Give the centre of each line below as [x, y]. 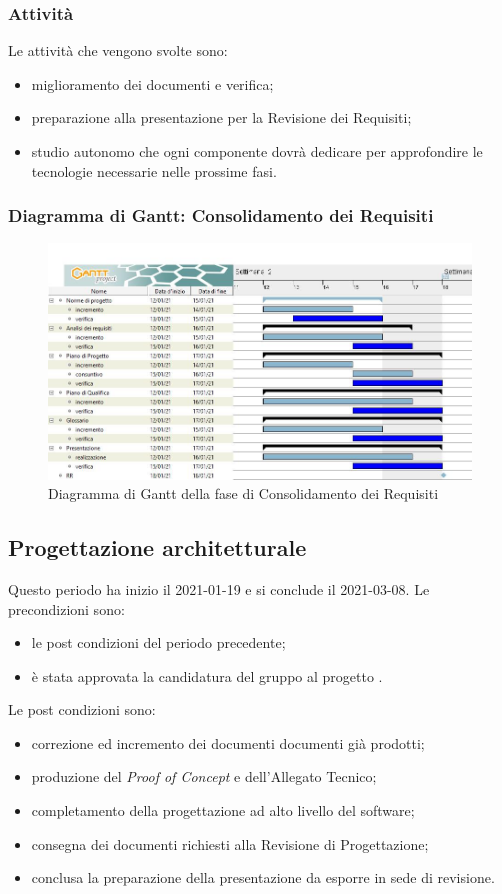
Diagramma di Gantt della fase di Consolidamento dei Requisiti [243, 493]
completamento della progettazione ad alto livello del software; [223, 810]
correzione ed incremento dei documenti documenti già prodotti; [228, 742]
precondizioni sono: [66, 608]
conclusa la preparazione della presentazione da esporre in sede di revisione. [263, 877]
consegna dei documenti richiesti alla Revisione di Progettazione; [230, 843]
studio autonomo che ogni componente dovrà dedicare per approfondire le [257, 151]
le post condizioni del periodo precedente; [158, 642]
